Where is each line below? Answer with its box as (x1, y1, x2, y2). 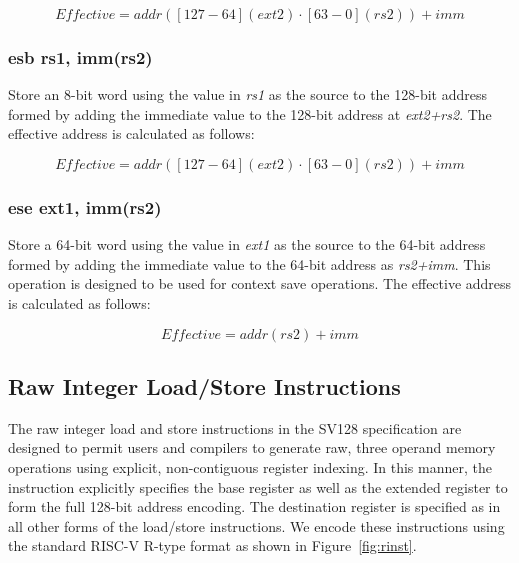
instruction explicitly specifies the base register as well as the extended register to (8, 476, 508, 497)
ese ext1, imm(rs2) (8, 194, 162, 219)
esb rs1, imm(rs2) (8, 44, 153, 69)
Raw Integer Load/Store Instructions (8, 370, 401, 401)
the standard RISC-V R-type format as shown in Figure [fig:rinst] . (8, 535, 417, 556)
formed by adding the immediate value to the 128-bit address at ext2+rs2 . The (8, 103, 492, 124)
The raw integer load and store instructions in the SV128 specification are (8, 417, 462, 438)
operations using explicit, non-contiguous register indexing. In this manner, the (8, 456, 492, 477)
